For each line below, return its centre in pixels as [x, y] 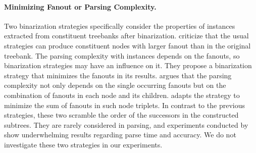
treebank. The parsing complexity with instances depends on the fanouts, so [122, 55]
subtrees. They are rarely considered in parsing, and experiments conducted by [126, 124]
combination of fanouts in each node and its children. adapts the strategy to [122, 95]
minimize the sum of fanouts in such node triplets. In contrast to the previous [124, 105]
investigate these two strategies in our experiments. [83, 144]
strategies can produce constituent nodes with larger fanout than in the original [127, 45]
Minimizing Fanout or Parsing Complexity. [80, 6]
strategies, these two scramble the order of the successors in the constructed [121, 115]
